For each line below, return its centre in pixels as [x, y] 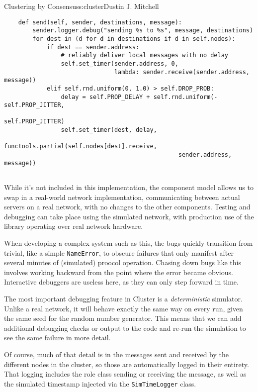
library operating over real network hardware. [74, 226]
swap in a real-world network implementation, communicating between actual [122, 197]
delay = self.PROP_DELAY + [105, 97]
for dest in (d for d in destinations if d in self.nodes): [134, 39]
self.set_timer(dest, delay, [109, 130]
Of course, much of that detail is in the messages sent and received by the [116, 354]
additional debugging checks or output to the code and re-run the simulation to [125, 328]
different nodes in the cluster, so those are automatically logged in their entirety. [127, 364]
